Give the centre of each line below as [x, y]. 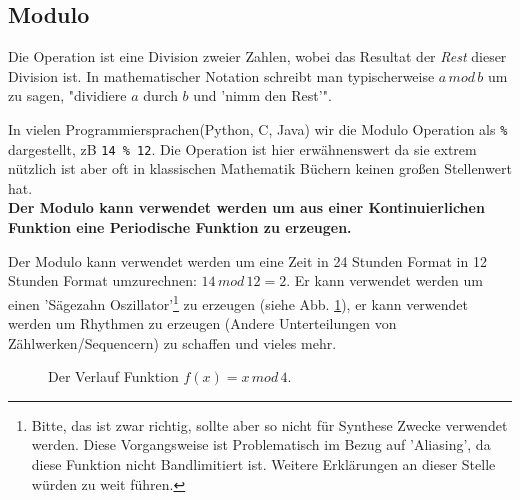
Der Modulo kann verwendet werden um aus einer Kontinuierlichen [246, 207]
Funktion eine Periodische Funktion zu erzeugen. [180, 227]
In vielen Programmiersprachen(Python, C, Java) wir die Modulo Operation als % [258, 128]
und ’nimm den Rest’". [262, 95]
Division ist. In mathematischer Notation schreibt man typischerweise [221, 75]
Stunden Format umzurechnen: [102, 280]
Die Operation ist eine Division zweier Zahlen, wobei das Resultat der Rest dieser [257, 56]
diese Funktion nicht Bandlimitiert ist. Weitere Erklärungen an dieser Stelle [263, 464]
